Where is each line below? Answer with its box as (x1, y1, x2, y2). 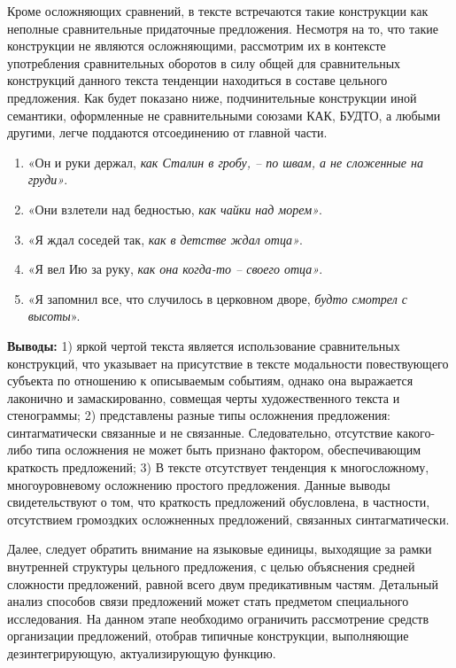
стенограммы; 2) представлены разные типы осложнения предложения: (7, 406, 390, 424)
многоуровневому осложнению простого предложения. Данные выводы (7, 475, 390, 493)
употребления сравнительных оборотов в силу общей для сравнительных (7, 53, 401, 72)
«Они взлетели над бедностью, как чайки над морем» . (27, 199, 322, 218)
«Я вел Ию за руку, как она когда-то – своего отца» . (27, 260, 323, 278)
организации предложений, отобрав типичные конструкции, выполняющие (7, 626, 409, 645)
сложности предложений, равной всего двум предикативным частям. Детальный (7, 574, 438, 593)
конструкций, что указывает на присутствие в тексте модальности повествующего (7, 353, 449, 372)
